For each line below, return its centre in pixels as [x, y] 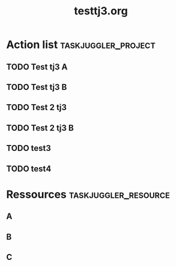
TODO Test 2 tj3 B [40, 128]
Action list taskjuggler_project [81, 45]
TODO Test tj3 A [37, 67]
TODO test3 [29, 148]
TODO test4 [29, 169]
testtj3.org [101, 11]
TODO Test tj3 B [37, 87]
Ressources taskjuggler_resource [88, 194]
